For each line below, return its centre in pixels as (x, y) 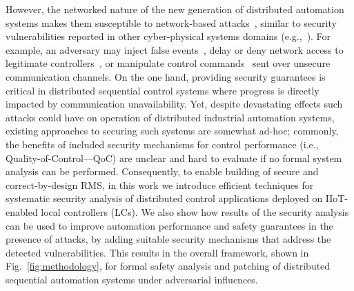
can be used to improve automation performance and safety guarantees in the (169, 225)
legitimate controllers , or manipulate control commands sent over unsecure (168, 63)
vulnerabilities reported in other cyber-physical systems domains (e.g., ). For (168, 36)
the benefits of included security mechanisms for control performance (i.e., (162, 144)
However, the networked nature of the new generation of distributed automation (175, 9)
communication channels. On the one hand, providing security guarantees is (166, 76)
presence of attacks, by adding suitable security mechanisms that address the (168, 239)
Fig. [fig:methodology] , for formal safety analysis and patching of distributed (168, 266)
